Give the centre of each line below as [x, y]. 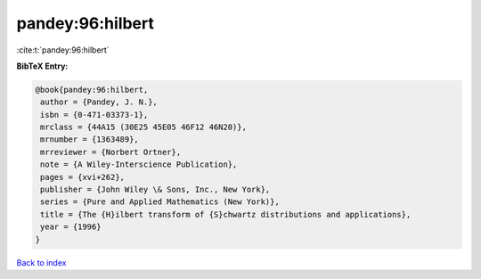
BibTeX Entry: [42, 66]
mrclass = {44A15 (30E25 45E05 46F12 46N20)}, [143, 127]
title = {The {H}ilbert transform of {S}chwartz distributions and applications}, [226, 214]
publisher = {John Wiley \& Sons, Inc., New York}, [155, 190]
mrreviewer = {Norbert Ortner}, [111, 152]
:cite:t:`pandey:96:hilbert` [63, 50]
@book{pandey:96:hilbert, [92, 90]
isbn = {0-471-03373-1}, [94, 115]
